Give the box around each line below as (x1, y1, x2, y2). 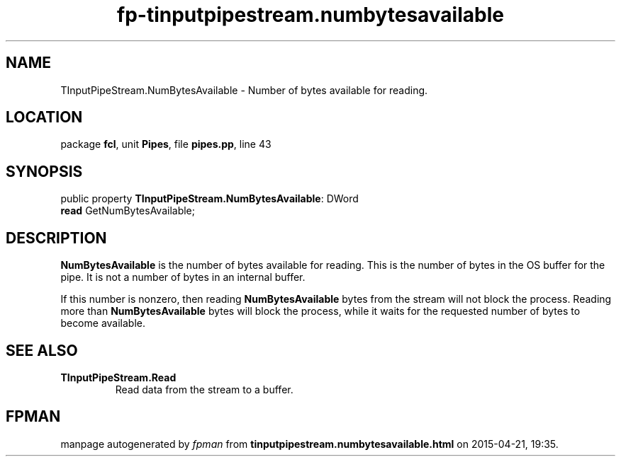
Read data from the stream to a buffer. (115, 383, 293, 395)
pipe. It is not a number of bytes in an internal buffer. (60, 271, 306, 284)
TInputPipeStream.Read (60, 371, 177, 383)
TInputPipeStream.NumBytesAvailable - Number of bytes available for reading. (60, 83, 428, 96)
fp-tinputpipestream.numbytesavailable (117, 3, 504, 27)
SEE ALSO (6, 341, 78, 359)
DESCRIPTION (6, 229, 107, 247)
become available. (60, 317, 145, 330)
